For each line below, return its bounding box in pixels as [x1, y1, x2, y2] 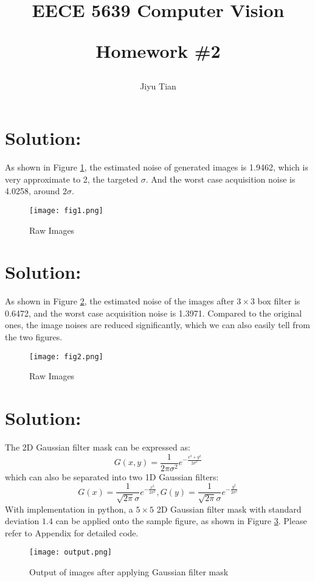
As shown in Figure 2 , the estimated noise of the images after [5, 295, 234, 307]
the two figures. [5, 331, 63, 343]
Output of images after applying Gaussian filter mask [29, 566, 229, 578]
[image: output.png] [29, 548, 112, 557]
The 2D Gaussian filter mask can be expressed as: [5, 441, 190, 453]
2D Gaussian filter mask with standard [156, 502, 302, 515]
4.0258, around [5, 184, 60, 197]
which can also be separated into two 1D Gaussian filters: [5, 470, 219, 483]
